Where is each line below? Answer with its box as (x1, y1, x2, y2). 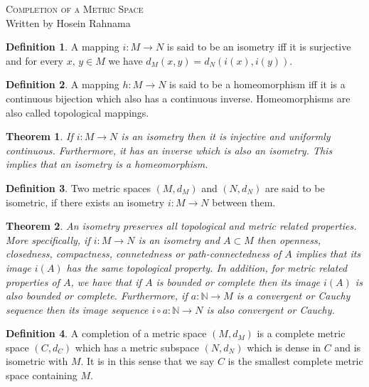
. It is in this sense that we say (80, 354, 215, 369)
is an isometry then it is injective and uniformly (121, 129, 331, 144)
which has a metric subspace (75, 339, 199, 354)
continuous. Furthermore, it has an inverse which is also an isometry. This (6, 142, 333, 157)
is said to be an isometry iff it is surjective (166, 39, 351, 54)
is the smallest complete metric (228, 354, 363, 369)
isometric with (6, 354, 68, 369)
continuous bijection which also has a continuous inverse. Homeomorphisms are (6, 90, 351, 105)
